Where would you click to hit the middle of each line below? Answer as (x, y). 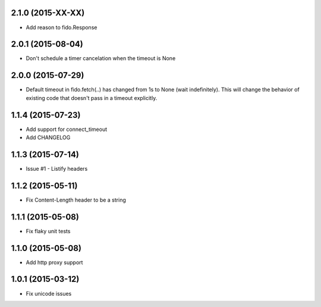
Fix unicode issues (49, 293)
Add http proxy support (54, 262)
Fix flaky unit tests (48, 231)
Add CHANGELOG (48, 137)
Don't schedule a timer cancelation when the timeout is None (101, 58)
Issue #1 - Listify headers (57, 168)
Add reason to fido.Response (62, 27)
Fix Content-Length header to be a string (76, 200)
